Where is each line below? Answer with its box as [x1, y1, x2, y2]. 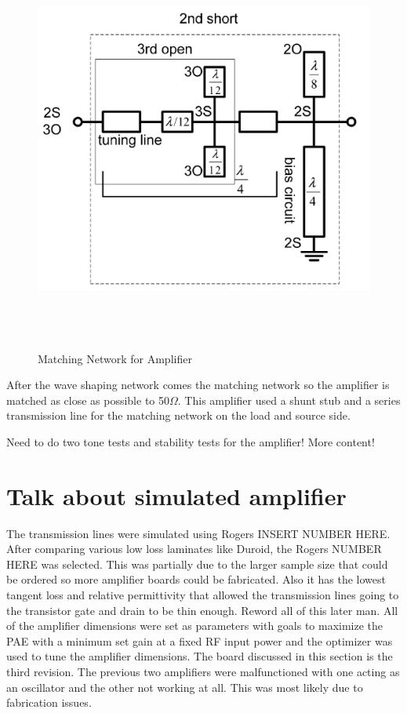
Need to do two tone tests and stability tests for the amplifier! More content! [6, 433, 375, 449]
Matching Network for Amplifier [38, 350, 192, 366]
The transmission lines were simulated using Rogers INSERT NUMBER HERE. [6, 525, 391, 541]
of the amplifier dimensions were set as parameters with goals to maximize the [6, 617, 383, 634]
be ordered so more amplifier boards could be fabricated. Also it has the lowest [6, 571, 386, 587]
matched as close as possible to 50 [6, 391, 169, 408]
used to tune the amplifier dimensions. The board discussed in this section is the [6, 648, 393, 664]
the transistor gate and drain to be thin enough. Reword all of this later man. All [6, 602, 398, 618]
